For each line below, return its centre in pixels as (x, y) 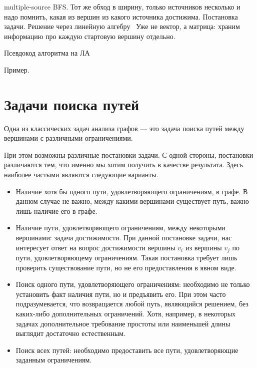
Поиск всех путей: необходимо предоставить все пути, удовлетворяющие (127, 350)
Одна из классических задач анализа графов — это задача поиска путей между (124, 128)
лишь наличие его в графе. (56, 211)
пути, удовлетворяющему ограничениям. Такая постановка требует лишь (126, 258)
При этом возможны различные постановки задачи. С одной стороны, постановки (129, 154)
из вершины (203, 247)
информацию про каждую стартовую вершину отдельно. (90, 36)
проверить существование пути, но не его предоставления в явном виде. (126, 267)
